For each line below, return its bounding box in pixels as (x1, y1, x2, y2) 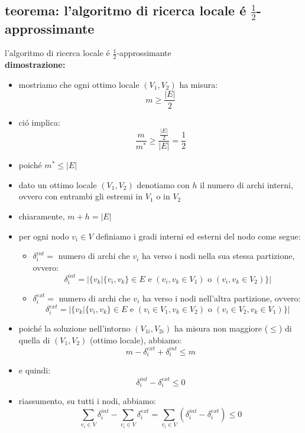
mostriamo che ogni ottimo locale (18, 78, 139, 90)
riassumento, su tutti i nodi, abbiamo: (18, 395, 156, 407)
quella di (18, 333, 50, 346)
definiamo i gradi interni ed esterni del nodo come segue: (96, 229, 301, 242)
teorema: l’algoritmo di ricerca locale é (5, 1, 246, 19)
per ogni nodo (18, 229, 69, 242)
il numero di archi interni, (200, 178, 293, 191)
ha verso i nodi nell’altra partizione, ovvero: (142, 291, 301, 304)
